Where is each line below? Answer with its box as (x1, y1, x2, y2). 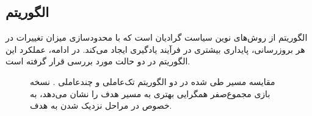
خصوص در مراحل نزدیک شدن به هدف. (30, 99, 172, 112)
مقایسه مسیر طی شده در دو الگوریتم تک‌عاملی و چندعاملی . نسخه (30, 75, 275, 87)
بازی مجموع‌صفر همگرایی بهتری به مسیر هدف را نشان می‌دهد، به (30, 87, 270, 100)
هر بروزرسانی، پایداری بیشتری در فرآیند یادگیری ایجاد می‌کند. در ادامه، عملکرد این (5, 43, 305, 55)
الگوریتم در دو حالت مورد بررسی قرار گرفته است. (5, 55, 190, 67)
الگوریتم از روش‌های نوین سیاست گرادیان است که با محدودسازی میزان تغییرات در (5, 31, 308, 44)
